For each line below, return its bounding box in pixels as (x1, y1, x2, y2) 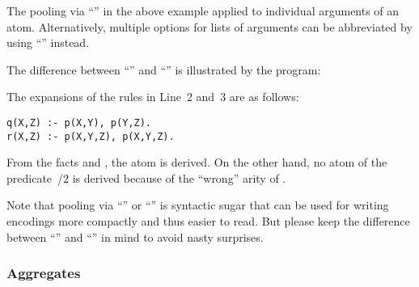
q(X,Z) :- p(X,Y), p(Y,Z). (6, 116, 151, 129)
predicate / (6, 169, 64, 186)
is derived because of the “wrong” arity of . (72, 169, 286, 186)
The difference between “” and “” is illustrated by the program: (6, 61, 321, 78)
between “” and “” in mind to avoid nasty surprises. (6, 228, 264, 245)
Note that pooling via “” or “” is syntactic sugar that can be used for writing (6, 196, 389, 213)
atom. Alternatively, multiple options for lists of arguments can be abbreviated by (6, 18, 413, 35)
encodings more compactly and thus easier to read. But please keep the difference (6, 213, 410, 230)
